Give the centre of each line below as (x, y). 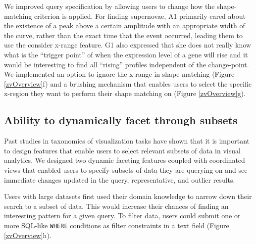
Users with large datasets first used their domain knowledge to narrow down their (128, 196)
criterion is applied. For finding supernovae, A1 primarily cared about (140, 16)
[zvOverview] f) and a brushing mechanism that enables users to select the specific (128, 83)
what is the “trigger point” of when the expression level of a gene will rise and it (126, 54)
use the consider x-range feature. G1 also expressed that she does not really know (128, 45)
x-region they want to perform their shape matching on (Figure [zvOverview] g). (125, 93)
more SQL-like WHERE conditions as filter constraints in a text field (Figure (117, 225)
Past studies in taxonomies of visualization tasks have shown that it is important (127, 141)
